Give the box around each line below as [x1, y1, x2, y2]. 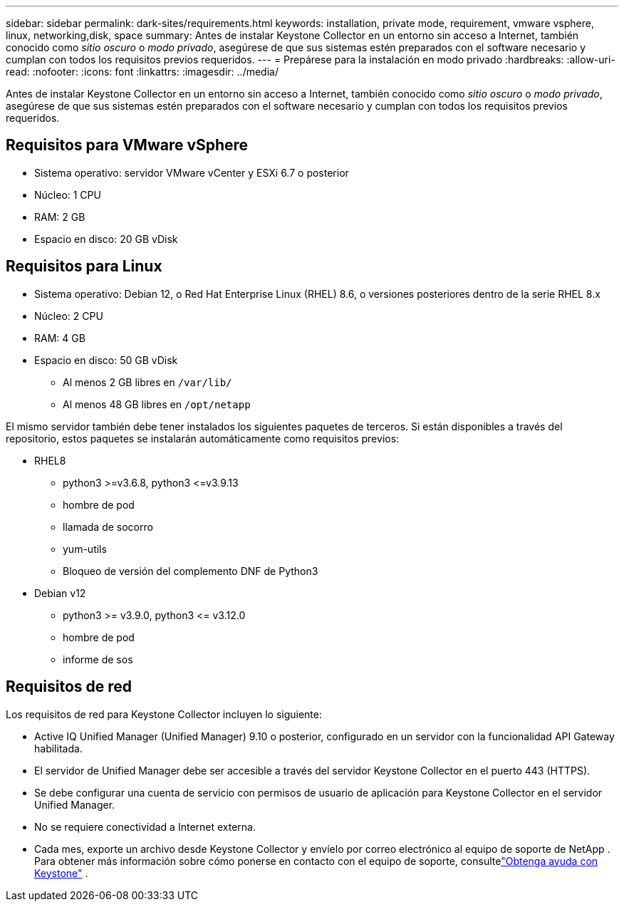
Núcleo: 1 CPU [34, 188, 101, 201]
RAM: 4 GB [34, 331, 85, 344]
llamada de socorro [63, 520, 153, 533]
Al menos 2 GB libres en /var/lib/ [63, 375, 232, 388]
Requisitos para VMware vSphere [6, 136, 249, 155]
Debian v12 [34, 586, 86, 599]
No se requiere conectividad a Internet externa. [34, 820, 256, 833]
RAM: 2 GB [34, 210, 85, 223]
